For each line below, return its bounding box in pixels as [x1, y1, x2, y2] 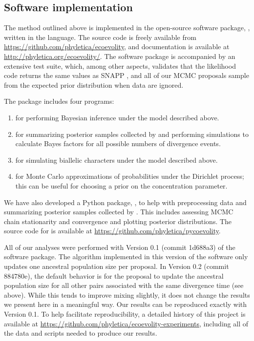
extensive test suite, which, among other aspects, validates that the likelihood [4, 60, 236, 71]
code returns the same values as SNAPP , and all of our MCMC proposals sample [4, 70, 249, 80]
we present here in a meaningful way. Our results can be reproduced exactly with [4, 299, 247, 309]
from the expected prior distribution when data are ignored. [4, 79, 184, 90]
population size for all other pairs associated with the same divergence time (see [4, 280, 244, 290]
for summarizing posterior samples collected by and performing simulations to [15, 129, 249, 139]
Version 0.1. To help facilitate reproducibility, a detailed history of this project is [4, 309, 246, 319]
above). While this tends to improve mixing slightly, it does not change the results [4, 289, 250, 300]
